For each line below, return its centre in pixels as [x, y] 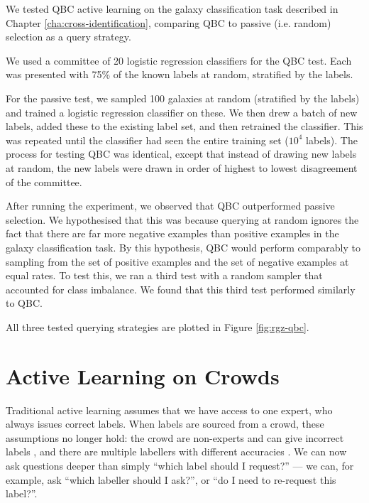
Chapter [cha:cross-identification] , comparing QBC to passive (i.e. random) [169, 22]
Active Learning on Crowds [143, 375]
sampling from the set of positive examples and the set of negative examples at [177, 261]
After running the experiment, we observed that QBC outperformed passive [170, 206]
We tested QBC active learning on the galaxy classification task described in [172, 9]
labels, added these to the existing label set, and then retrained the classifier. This [184, 126]
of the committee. [44, 182]
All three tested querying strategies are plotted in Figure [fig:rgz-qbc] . [158, 326]
